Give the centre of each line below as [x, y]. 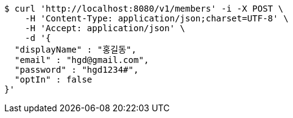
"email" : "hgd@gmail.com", [82, 60]
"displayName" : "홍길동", [75, 50]
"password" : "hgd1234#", [77, 70]
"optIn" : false [53, 79]
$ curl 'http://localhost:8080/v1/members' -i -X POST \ [144, 9]
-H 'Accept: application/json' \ [105, 28]
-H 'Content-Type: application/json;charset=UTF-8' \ [157, 18]
